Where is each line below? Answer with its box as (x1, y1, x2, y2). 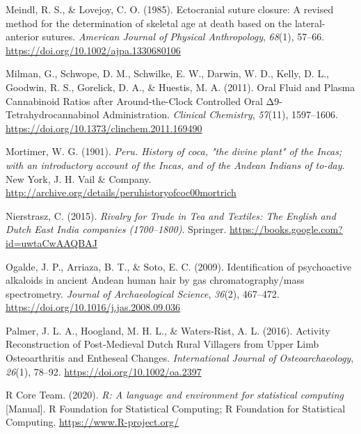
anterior (6, 29, 39, 44)
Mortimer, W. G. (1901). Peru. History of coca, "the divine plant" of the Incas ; (6, 144, 342, 159)
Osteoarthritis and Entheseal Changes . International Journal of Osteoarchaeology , (6, 351, 354, 365)
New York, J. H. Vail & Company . (6, 171, 152, 186)
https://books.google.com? (229, 222, 343, 236)
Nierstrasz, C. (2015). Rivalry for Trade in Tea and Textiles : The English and (6, 208, 336, 223)
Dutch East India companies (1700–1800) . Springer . (6, 222, 227, 236)
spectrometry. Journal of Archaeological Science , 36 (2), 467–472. (6, 286, 280, 300)
